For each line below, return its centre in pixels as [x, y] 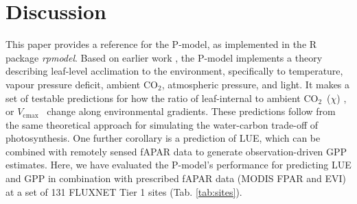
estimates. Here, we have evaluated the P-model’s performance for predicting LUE [178, 165]
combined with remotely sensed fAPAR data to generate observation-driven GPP [176, 151]
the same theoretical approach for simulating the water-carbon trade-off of [162, 124]
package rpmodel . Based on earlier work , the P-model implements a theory [164, 57]
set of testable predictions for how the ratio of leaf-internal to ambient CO [162, 98]
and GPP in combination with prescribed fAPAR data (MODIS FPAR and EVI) [176, 178]
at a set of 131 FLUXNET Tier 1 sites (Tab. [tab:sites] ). [124, 191]
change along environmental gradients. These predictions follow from [191, 111]
